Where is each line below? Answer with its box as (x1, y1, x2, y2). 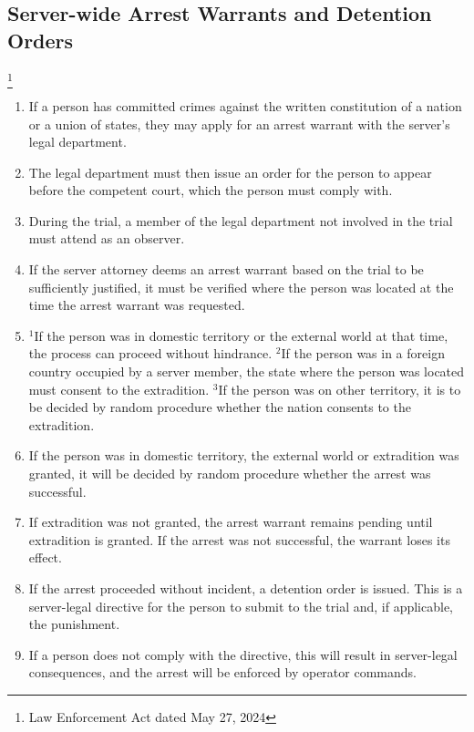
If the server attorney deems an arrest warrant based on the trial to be (28, 260, 424, 279)
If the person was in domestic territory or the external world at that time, (34, 325, 448, 345)
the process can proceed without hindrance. (28, 344, 273, 363)
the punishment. (28, 614, 120, 634)
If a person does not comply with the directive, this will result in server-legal (28, 644, 458, 664)
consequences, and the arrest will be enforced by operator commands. (28, 663, 417, 682)
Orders (7, 26, 74, 54)
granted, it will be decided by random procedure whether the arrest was (28, 464, 431, 483)
